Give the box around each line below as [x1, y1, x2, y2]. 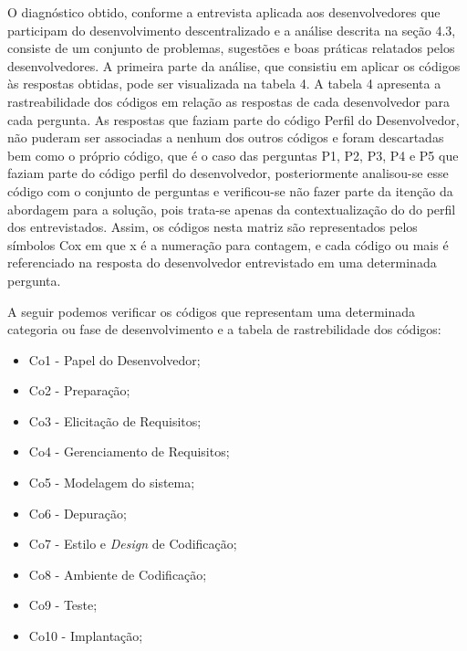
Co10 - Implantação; [28, 626, 143, 646]
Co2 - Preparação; [28, 381, 130, 400]
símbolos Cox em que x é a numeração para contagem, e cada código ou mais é [7, 235, 449, 254]
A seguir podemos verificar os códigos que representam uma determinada [7, 301, 416, 320]
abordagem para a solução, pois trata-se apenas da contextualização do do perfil [7, 199, 456, 218]
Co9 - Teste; [28, 595, 98, 614]
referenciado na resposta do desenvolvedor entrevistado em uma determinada [7, 253, 437, 272]
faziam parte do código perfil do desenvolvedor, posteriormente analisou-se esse [7, 163, 449, 183]
